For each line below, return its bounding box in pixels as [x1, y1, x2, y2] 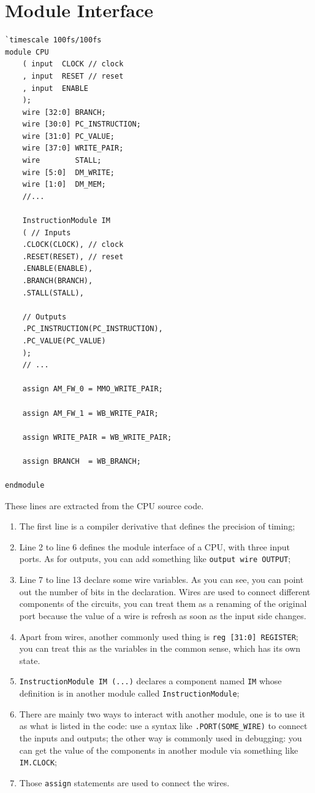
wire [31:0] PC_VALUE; [22, 131, 115, 141]
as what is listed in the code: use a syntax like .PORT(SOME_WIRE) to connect [19, 719, 308, 732]
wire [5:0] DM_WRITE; [22, 168, 115, 177]
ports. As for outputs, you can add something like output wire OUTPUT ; [19, 552, 291, 565]
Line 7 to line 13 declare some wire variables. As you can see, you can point [19, 573, 304, 586]
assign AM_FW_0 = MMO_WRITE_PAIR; [22, 385, 163, 394]
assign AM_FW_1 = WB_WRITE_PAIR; [22, 408, 159, 418]
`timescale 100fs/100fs [5, 36, 102, 45]
